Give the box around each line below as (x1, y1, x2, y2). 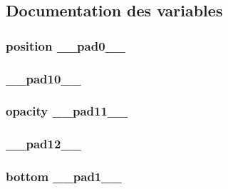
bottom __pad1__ (6, 168, 122, 185)
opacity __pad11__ (6, 102, 128, 120)
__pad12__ (6, 135, 81, 153)
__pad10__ (6, 69, 81, 87)
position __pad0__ (6, 36, 126, 54)
